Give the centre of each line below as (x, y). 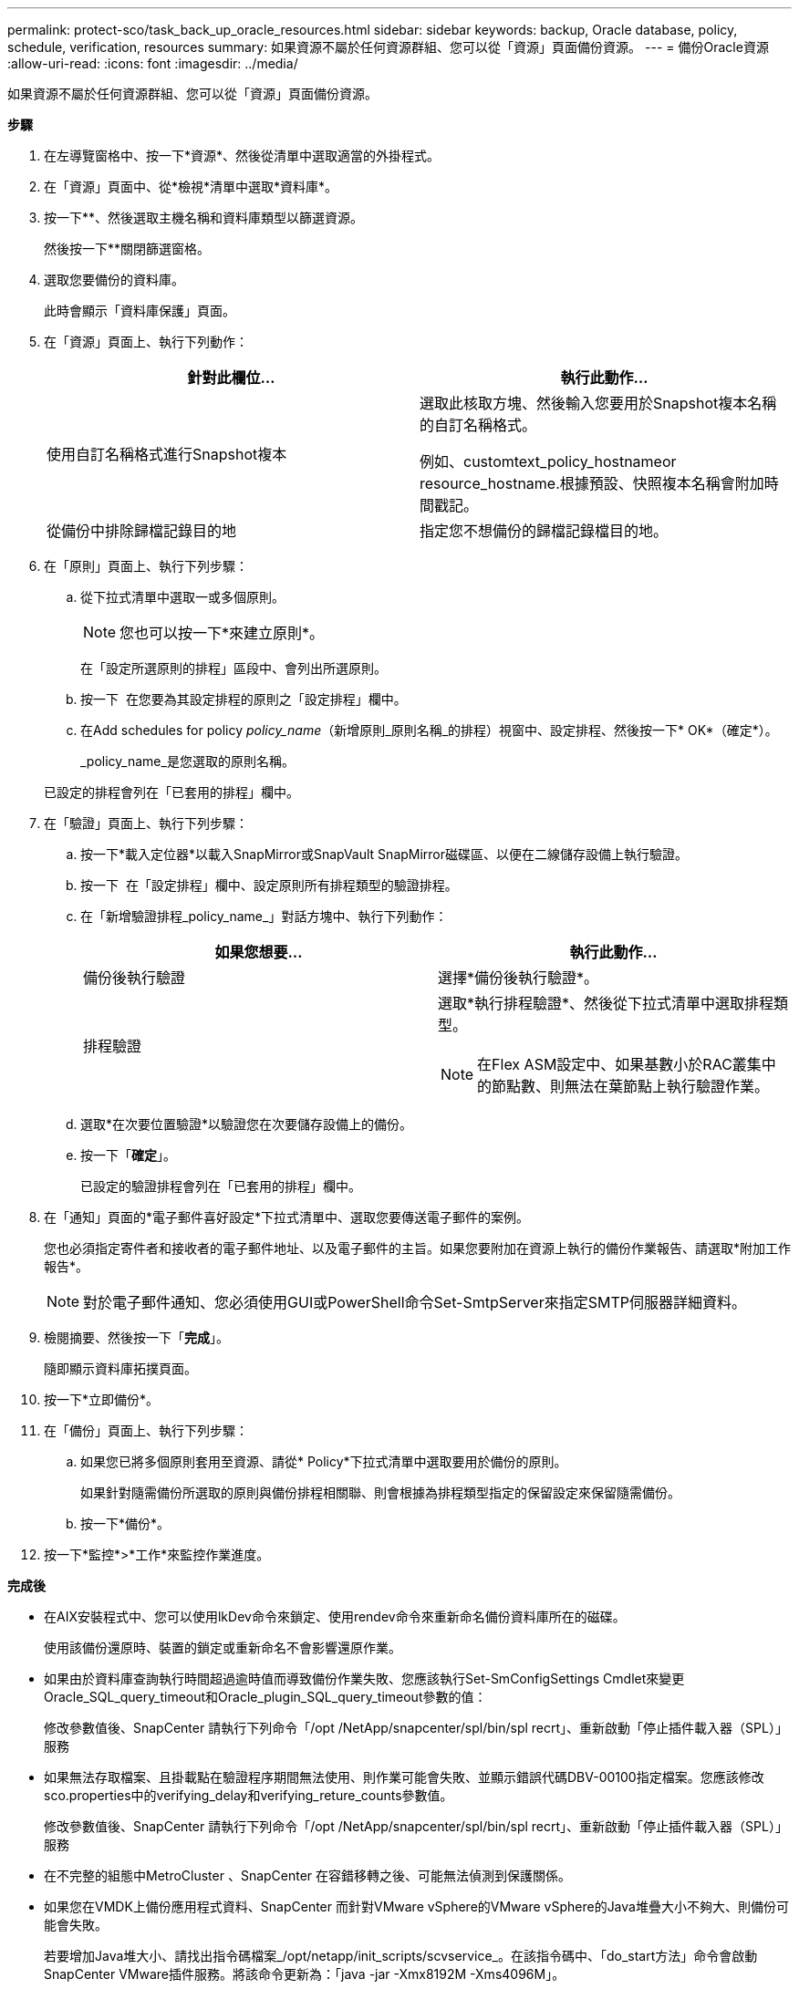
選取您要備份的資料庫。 (114, 280)
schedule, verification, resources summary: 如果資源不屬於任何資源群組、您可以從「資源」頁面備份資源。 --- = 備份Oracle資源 (388, 47)
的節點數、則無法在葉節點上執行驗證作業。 (623, 1086)
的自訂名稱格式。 (478, 425)
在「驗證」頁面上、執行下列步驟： (146, 823)
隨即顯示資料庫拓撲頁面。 (120, 1368)
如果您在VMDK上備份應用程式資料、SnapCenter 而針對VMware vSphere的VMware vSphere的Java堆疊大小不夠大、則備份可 (416, 1906)
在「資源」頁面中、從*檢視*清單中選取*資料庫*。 (191, 186)
